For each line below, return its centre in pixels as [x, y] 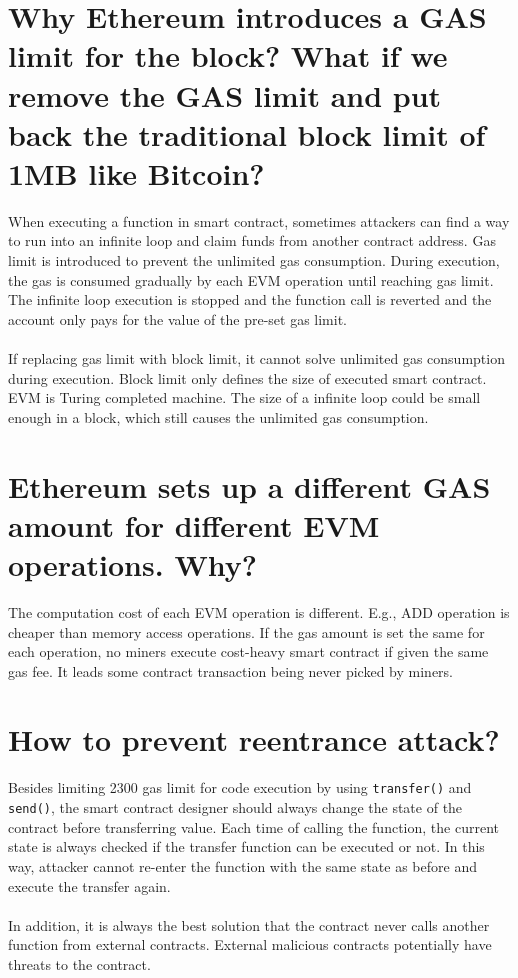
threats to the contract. [79, 963]
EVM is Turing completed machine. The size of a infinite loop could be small [244, 397]
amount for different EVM [194, 524]
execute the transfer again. [89, 885]
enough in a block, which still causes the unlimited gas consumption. [218, 416]
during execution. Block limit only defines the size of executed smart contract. [247, 377]
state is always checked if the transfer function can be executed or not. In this [246, 846]
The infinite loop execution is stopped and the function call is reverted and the [250, 299]
